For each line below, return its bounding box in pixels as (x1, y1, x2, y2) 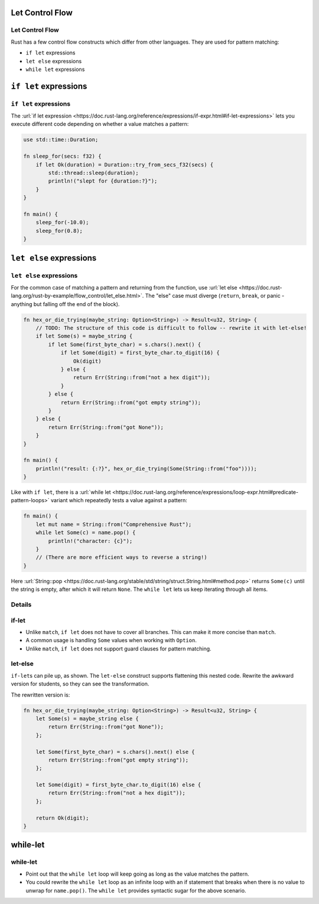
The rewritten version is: (11, 691, 70, 698)
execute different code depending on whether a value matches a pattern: (11, 121, 189, 128)
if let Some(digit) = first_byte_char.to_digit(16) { (60, 349, 220, 356)
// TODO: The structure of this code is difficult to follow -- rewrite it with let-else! (35, 325, 307, 331)
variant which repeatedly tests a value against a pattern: (50, 497, 187, 504)
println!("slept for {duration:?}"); (48, 178, 158, 184)
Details (11, 600, 32, 609)
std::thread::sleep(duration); (48, 170, 139, 177)
